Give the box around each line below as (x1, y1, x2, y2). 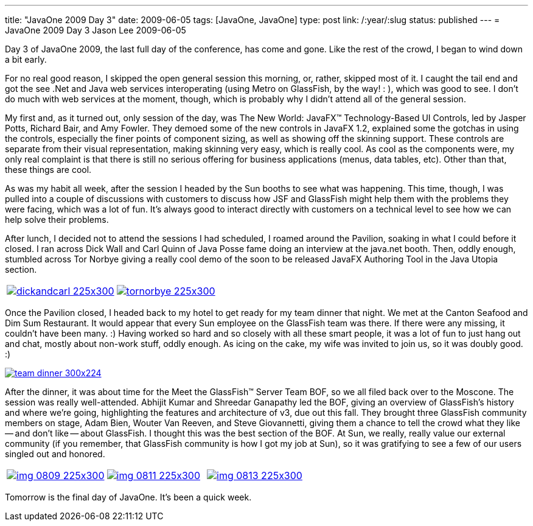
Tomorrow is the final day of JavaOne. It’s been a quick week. (5, 492, 252, 502)
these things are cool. (5, 164, 92, 175)
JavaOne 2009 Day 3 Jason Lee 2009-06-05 (5, 25, 186, 35)
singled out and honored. (5, 449, 105, 459)
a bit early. (5, 54, 47, 65)
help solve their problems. (5, 214, 109, 225)
